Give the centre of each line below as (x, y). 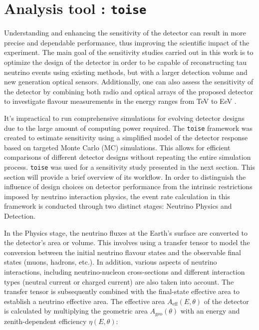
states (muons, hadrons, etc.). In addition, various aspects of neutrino (111, 262)
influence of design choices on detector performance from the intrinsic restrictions (128, 186)
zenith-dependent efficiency (45, 321)
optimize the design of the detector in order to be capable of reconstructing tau (126, 62)
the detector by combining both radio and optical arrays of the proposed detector (129, 91)
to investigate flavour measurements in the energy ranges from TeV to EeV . (120, 101)
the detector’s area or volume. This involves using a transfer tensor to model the (127, 242)
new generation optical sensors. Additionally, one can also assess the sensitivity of (129, 82)
